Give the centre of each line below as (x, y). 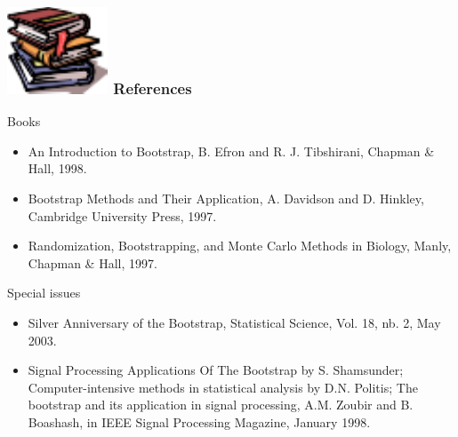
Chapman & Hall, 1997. (92, 262)
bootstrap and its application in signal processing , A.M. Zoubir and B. (221, 405)
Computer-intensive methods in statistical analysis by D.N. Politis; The (223, 387)
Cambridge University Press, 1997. (122, 215)
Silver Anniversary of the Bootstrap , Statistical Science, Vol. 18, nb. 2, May (234, 322)
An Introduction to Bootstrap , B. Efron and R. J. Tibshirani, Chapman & (231, 151)
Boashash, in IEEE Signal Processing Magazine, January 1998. (199, 421)
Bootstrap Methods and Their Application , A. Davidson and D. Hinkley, (226, 198)
